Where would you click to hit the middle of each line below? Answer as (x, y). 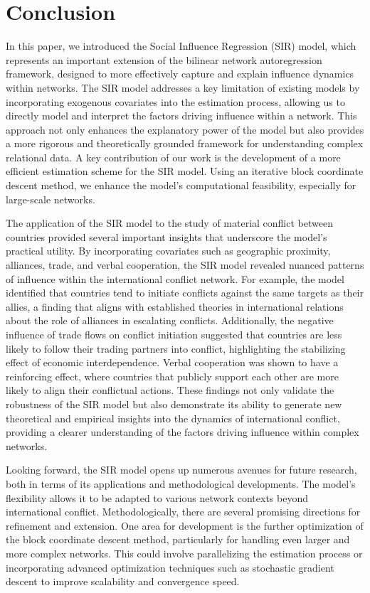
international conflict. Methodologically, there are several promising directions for (183, 512)
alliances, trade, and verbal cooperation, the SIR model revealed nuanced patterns (185, 265)
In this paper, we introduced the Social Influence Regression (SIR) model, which (181, 46)
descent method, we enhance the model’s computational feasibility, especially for (181, 185)
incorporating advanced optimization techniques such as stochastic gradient (170, 567)
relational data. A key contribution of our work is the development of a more (173, 157)
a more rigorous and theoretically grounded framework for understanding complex (185, 143)
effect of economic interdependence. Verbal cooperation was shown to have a (172, 362)
